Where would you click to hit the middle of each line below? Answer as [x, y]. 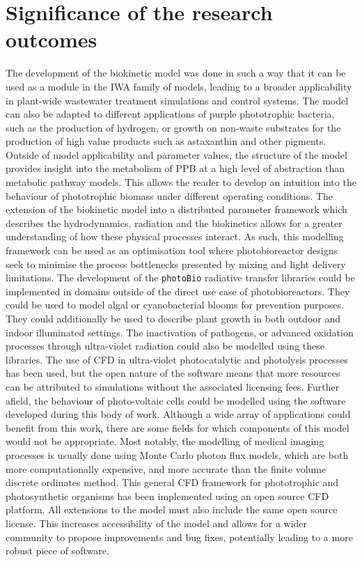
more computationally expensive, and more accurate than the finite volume [166, 468]
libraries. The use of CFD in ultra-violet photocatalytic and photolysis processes [177, 359]
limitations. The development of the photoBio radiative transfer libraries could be [180, 278]
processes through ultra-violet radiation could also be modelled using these [165, 346]
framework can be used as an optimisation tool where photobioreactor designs [172, 250]
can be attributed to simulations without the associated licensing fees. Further [173, 387]
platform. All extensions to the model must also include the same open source [172, 509]
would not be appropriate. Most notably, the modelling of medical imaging [165, 441]
